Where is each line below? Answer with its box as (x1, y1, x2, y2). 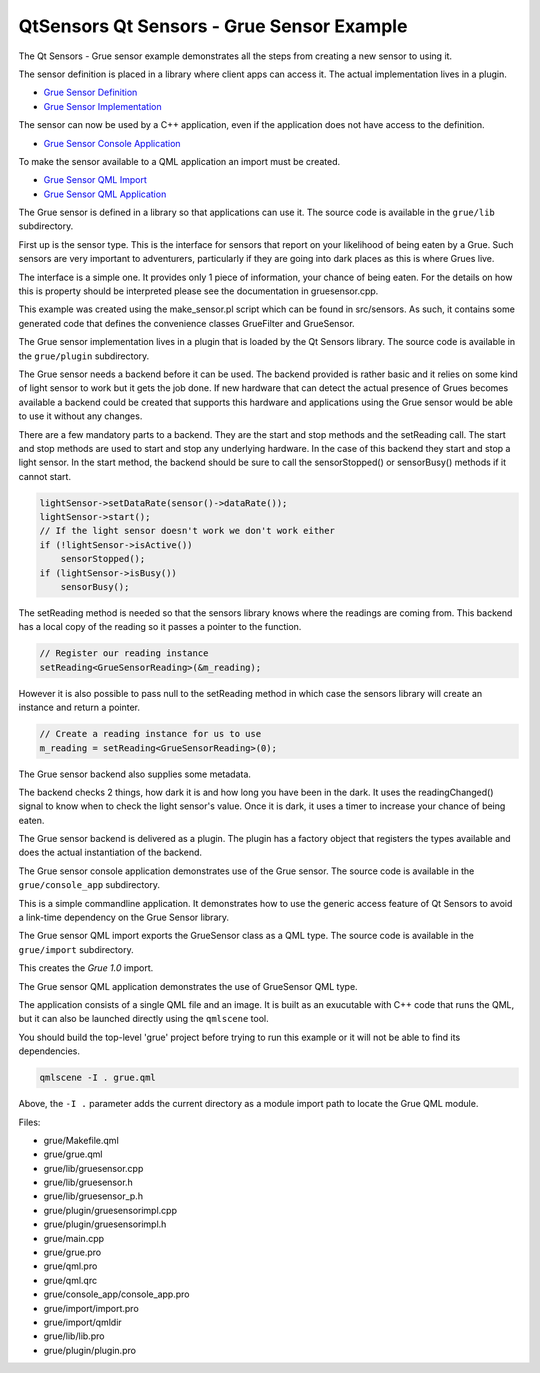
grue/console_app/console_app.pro (43, 1288, 190, 1300)
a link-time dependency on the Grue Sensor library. (18, 911, 230, 924)
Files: (18, 1116, 41, 1128)
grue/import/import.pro (43, 1302, 139, 1314)
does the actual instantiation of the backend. (18, 846, 203, 859)
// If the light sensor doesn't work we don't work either (39, 525, 335, 537)
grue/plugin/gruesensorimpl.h (43, 1218, 167, 1230)
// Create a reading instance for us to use (39, 728, 262, 740)
